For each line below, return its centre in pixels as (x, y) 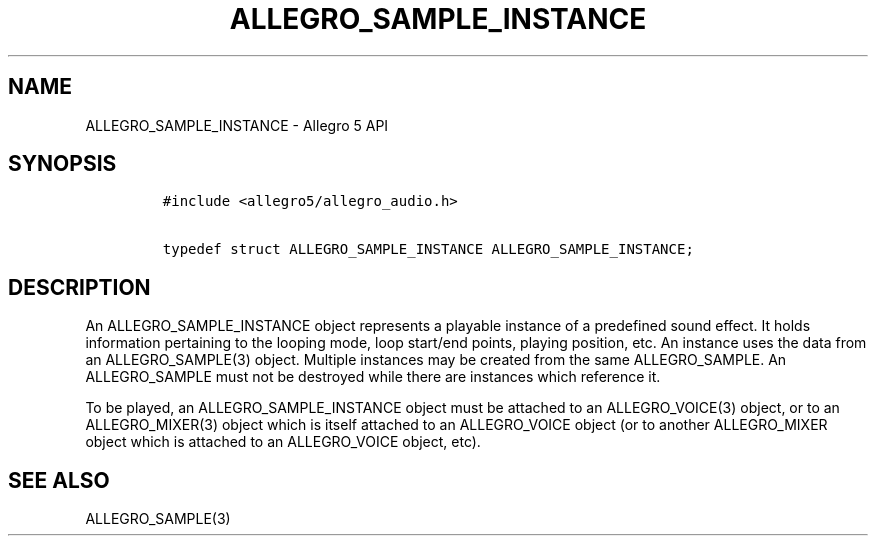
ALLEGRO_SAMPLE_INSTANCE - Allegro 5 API (237, 125)
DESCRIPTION (79, 287)
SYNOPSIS (62, 164)
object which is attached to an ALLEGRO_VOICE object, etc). (283, 442)
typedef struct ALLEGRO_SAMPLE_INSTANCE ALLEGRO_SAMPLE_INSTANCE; (428, 249)
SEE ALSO (59, 480)
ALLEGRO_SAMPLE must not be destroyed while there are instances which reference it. (373, 377)
